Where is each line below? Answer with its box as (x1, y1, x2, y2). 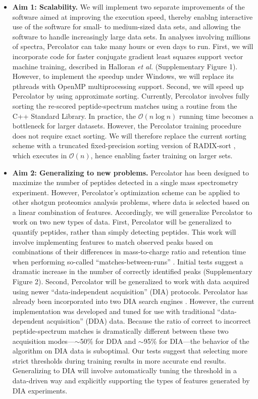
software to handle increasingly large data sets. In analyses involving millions (12, 31, 251, 41)
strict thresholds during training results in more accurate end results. (12, 355, 227, 366)
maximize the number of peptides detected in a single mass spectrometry (12, 177, 238, 188)
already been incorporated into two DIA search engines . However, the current (12, 296, 254, 306)
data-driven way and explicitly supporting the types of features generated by (12, 375, 250, 385)
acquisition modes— (12, 335, 75, 346)
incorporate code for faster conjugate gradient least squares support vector (12, 51, 243, 61)
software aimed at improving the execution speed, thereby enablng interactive (12, 11, 253, 22)
